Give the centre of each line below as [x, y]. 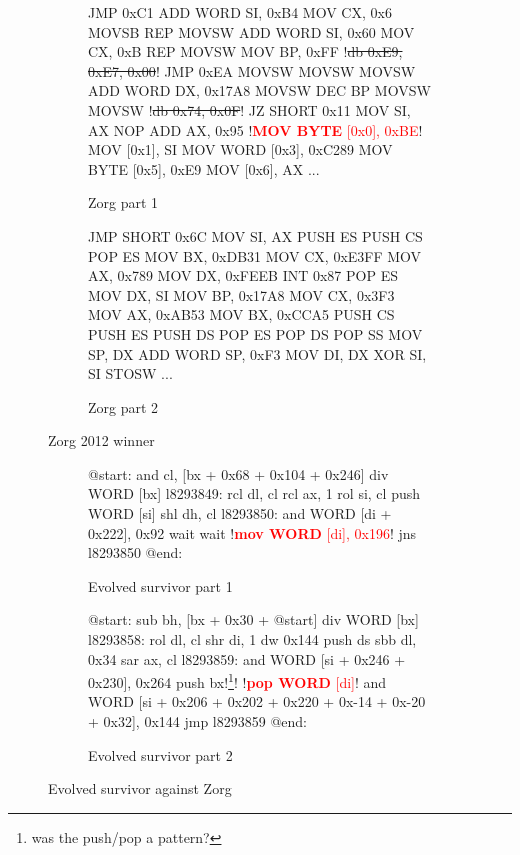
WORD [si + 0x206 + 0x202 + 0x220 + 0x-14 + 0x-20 [257, 701]
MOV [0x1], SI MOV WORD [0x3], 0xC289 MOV [240, 149]
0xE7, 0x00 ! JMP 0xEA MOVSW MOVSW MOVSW [252, 70]
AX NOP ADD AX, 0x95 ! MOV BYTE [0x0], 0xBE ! [255, 129]
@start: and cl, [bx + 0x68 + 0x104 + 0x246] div [238, 473]
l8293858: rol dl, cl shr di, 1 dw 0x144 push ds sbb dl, [252, 639]
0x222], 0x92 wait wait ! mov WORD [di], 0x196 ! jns [252, 532]
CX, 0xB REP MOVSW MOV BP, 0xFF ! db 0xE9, [245, 51]
